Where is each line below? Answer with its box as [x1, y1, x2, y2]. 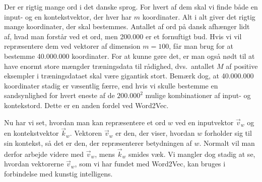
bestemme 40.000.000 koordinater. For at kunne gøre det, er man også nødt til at [4, 50, 255, 61]
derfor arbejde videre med [4, 148, 84, 159]
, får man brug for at [169, 41, 233, 51]
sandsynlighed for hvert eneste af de [4, 90, 115, 101]
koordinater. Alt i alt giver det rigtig [142, 11, 255, 22]
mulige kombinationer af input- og [145, 90, 251, 101]
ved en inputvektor [175, 117, 234, 127]
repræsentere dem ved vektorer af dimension [4, 41, 141, 51]
